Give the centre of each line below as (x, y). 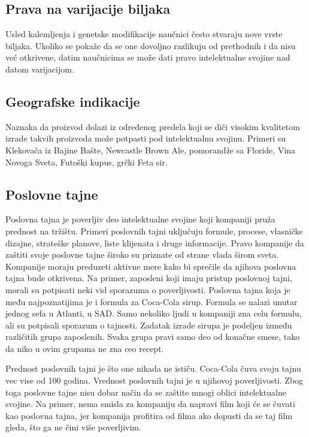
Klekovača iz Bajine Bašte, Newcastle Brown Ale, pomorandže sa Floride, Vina (151, 150)
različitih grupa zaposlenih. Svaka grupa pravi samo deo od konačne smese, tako (153, 337)
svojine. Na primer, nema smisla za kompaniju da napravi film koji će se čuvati (150, 404)
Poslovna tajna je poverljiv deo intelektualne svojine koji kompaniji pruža (140, 219)
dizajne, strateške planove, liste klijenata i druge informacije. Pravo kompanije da (155, 242)
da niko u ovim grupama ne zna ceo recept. (85, 348)
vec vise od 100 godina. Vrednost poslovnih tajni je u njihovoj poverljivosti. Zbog (154, 380)
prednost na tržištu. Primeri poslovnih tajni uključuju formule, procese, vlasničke (154, 230)
